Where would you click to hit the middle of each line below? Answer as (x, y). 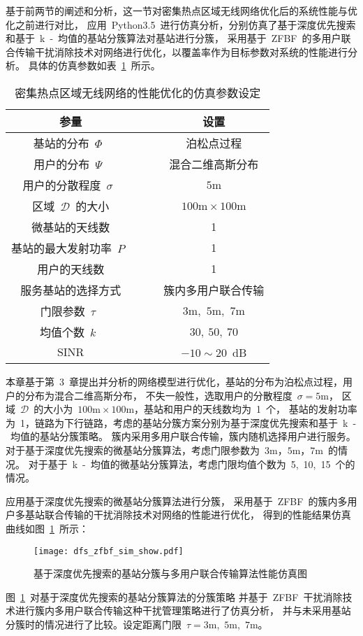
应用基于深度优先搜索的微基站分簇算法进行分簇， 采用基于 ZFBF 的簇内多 (177, 501)
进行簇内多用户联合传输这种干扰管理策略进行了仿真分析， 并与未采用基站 (183, 610)
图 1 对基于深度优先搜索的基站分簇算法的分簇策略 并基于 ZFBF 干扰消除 (174, 596)
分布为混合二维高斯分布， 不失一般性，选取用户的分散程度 (158, 395)
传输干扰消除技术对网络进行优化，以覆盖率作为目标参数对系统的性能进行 (181, 51)
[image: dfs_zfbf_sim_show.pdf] (109, 551)
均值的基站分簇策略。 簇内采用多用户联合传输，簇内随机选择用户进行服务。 (183, 436)
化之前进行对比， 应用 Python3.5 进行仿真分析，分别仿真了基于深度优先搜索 (181, 24)
